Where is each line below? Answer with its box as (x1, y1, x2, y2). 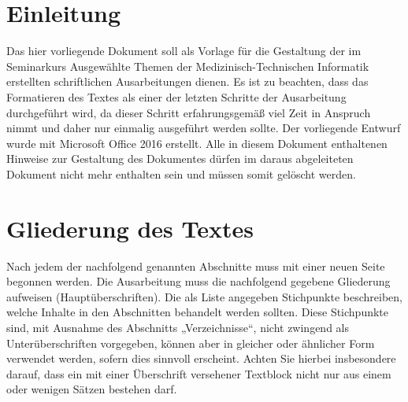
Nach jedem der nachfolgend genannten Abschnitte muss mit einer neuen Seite (6, 257, 385, 274)
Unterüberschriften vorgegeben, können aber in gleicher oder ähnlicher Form (6, 334, 375, 351)
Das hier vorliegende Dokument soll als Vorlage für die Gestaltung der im (6, 42, 362, 59)
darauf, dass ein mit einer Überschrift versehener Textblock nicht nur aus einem (6, 365, 391, 382)
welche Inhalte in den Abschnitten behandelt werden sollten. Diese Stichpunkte (6, 304, 389, 320)
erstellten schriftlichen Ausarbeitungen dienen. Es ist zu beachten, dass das (6, 73, 369, 90)
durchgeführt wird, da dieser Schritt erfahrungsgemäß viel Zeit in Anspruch (6, 104, 371, 120)
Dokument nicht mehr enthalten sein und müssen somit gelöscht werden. (6, 165, 356, 182)
